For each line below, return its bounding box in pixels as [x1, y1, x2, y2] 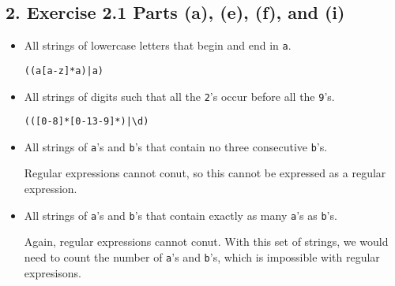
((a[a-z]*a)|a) [24, 65, 104, 76]
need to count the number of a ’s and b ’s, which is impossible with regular [24, 248, 380, 265]
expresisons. [24, 264, 82, 280]
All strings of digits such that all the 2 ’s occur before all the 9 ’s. [24, 87, 335, 104]
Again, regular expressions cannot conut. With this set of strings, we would [24, 233, 389, 250]
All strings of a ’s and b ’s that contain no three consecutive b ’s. [24, 138, 328, 154]
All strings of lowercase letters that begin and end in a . [24, 37, 292, 54]
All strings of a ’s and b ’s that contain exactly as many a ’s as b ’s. [24, 206, 337, 223]
